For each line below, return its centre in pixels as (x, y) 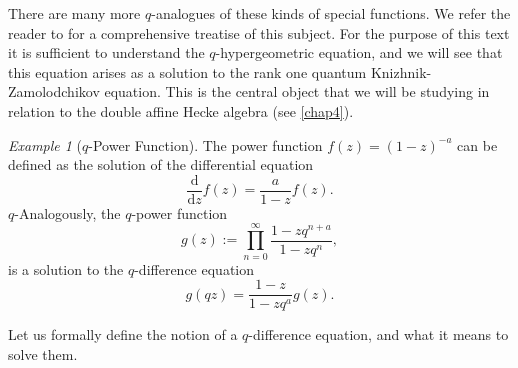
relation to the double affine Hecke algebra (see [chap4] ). (181, 110)
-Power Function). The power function (205, 144)
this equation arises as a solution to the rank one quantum (187, 71)
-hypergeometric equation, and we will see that (359, 52)
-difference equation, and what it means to (378, 334)
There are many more (74, 13)
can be (477, 144)
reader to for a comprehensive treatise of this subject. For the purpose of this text (259, 32)
